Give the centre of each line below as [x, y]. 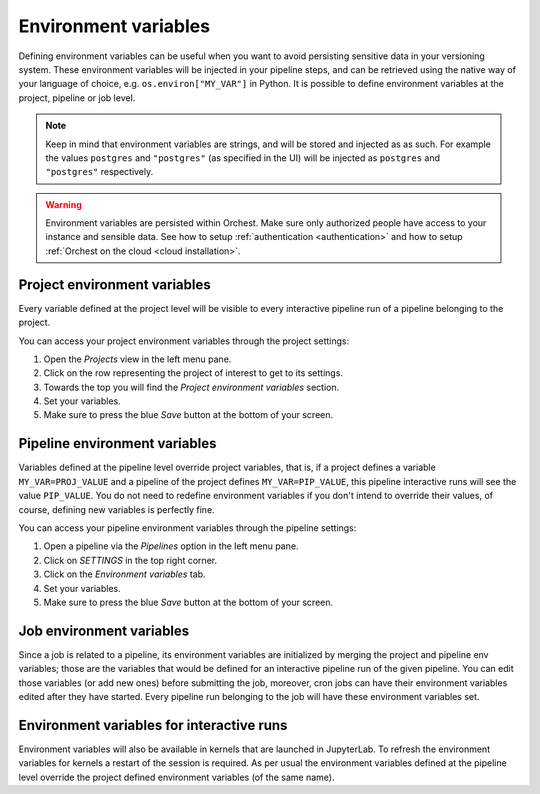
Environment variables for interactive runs [153, 725]
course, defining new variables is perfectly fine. [116, 509]
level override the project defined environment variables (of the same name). [176, 777]
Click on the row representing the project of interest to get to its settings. [193, 373]
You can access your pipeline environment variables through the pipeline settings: [187, 527]
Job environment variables [104, 630]
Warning [63, 204]
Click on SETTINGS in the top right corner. [130, 560]
